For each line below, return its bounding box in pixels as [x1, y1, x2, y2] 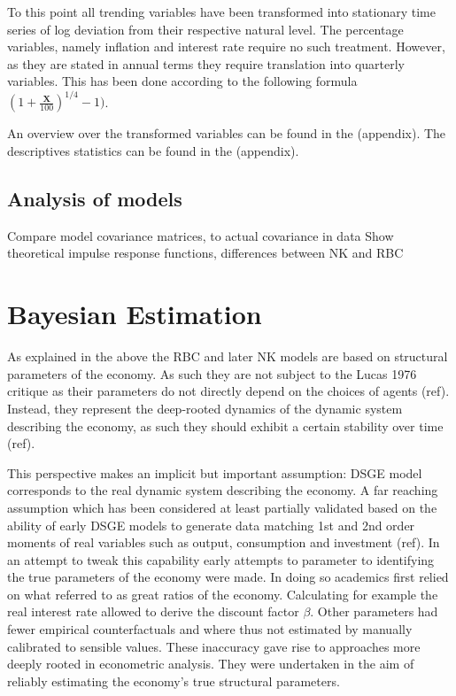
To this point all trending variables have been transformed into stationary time [7, 3, 436, 20]
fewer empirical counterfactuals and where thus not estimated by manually [7, 620, 413, 638]
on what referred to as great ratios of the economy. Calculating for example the [7, 584, 438, 603]
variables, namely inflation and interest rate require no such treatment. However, [7, 37, 445, 56]
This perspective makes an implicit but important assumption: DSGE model [7, 463, 422, 482]
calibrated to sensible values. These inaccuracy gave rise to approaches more [7, 637, 421, 655]
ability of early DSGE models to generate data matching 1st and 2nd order [7, 515, 415, 534]
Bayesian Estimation [7, 296, 262, 332]
